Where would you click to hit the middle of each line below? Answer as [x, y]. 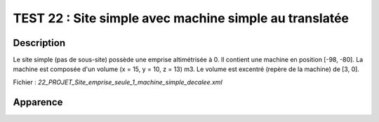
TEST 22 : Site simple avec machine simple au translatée [181, 18]
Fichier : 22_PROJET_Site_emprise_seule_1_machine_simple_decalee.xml [118, 82]
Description [39, 43]
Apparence [38, 102]
